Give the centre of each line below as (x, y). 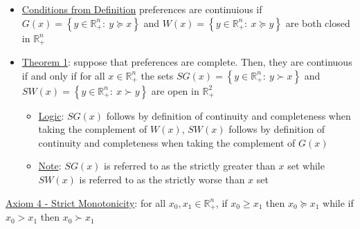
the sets (157, 75)
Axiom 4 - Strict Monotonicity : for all (86, 202)
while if (338, 202)
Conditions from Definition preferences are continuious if (142, 9)
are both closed (318, 22)
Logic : (51, 115)
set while (306, 166)
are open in (175, 90)
